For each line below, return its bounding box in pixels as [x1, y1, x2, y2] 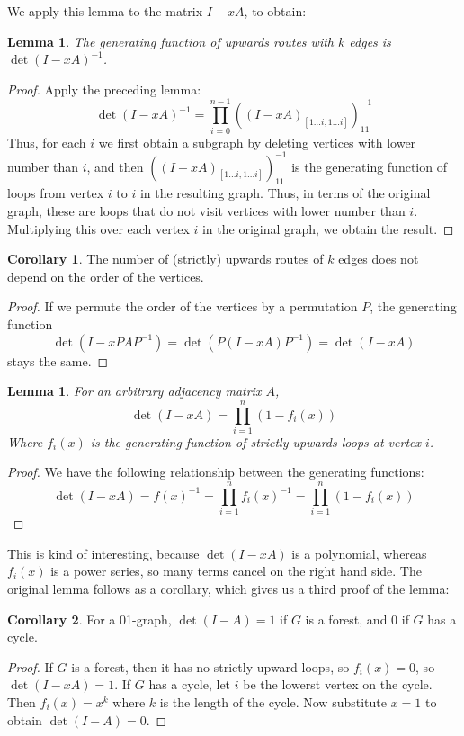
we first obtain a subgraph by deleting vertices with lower [98, 132, 416, 151]
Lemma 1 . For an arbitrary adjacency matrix [7, 381, 262, 400]
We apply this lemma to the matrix [7, 2, 203, 20]
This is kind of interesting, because [7, 543, 200, 562]
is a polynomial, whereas [291, 543, 427, 562]
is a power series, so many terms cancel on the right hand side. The [50, 561, 422, 580]
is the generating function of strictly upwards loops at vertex [90, 432, 421, 451]
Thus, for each [7, 132, 86, 151]
